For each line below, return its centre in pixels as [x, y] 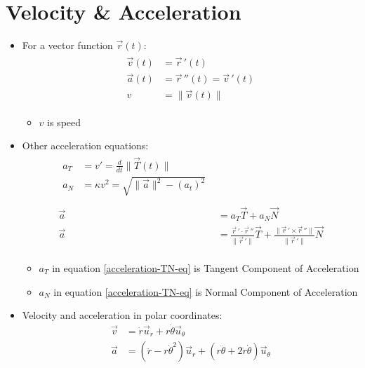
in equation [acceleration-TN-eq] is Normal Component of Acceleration [206, 291]
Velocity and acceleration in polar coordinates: [122, 315]
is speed [64, 122]
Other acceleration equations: [85, 145]
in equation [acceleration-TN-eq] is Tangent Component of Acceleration [206, 267]
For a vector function [67, 45]
